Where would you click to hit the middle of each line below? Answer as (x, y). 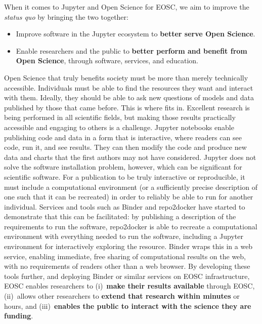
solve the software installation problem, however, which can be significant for (123, 167)
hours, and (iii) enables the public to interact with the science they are (128, 306)
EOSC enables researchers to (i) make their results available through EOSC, (129, 286)
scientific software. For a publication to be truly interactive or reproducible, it (125, 176)
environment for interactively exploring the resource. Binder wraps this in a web (128, 246)
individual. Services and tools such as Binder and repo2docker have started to (125, 206)
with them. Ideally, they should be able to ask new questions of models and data (129, 97)
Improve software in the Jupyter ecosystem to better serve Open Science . (136, 34)
